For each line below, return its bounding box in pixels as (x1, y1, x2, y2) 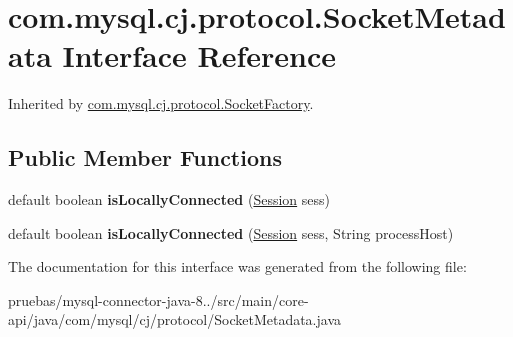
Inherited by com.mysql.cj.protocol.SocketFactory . (8, 93, 314, 114)
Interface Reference (62, 35, 337, 76)
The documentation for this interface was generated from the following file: (8, 256, 467, 277)
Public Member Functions (8, 142, 282, 173)
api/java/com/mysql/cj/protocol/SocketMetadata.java (8, 309, 342, 330)
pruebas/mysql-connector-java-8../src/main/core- (8, 289, 309, 310)
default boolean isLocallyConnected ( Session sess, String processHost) (8, 222, 454, 243)
